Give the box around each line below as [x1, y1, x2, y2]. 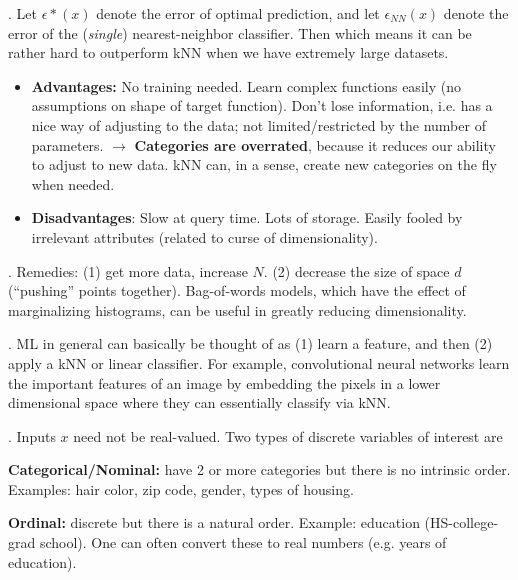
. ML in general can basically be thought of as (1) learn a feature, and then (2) [8, 333, 493, 354]
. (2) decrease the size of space [263, 260, 450, 281]
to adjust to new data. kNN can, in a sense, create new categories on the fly [31, 154, 497, 175]
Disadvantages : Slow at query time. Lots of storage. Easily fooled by [31, 207, 463, 228]
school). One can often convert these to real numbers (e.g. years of [39, 532, 447, 553]
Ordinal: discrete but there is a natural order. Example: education [8, 512, 420, 533]
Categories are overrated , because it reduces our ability [134, 134, 496, 155]
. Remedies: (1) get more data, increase [8, 260, 248, 281]
